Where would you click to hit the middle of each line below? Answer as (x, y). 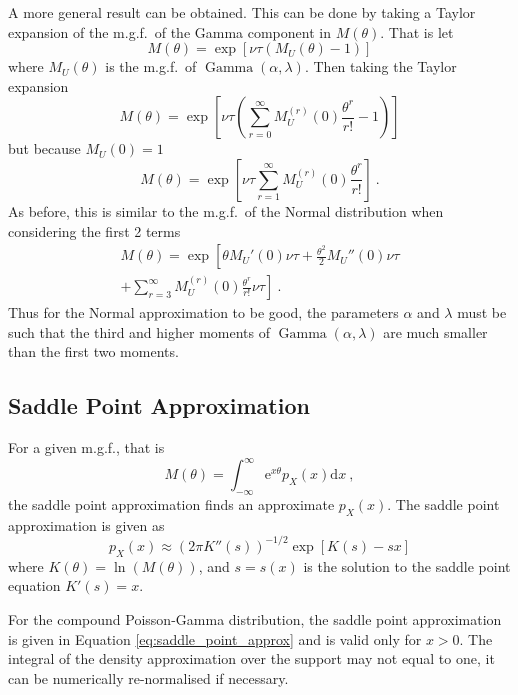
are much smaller (435, 331)
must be (482, 312)
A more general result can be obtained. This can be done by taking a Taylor (242, 12)
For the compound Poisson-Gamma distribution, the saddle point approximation (255, 618)
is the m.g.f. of (151, 66)
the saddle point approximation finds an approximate (171, 504)
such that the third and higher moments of (139, 331)
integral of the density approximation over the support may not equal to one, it (251, 658)
